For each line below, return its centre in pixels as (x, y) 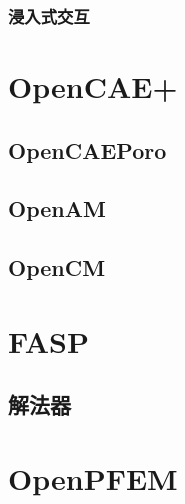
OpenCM (57, 267)
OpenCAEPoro (87, 149)
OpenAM (57, 208)
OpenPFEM (93, 477)
